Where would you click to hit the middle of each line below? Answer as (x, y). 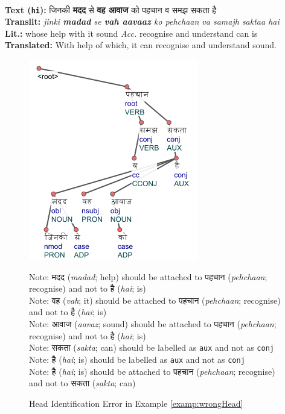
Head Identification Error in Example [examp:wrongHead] (136, 403)
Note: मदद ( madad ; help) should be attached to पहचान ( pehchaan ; (148, 276)
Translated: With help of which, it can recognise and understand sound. (141, 45)
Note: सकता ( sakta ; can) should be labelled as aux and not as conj (152, 347)
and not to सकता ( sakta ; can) (82, 383)
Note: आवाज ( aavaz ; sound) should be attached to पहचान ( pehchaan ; (153, 324)
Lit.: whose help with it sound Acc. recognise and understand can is (131, 33)
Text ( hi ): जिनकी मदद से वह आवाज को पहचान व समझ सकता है (111, 9)
